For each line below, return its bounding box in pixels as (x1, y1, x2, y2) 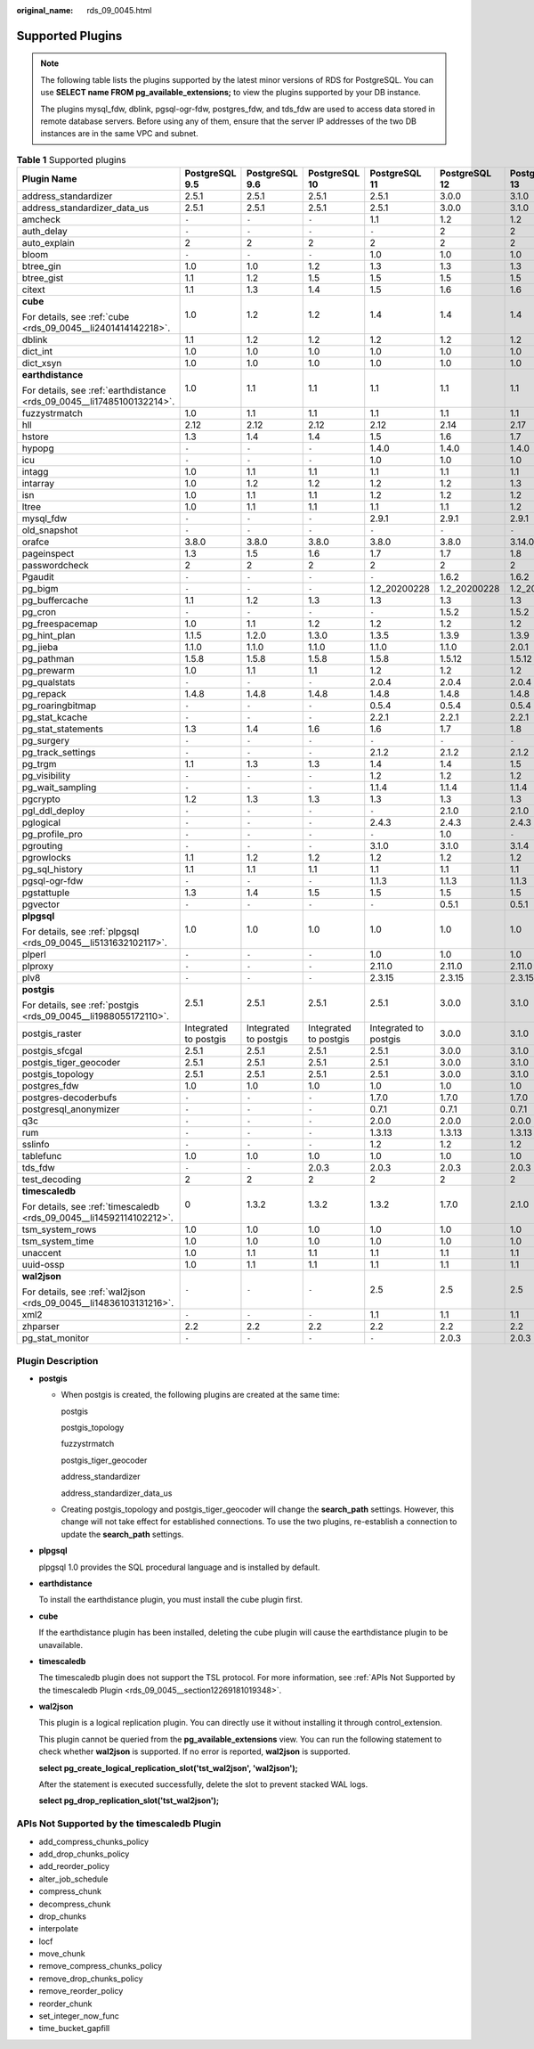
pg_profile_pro (21, 829, 84, 841)
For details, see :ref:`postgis (21, 999, 140, 1011)
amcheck (21, 214, 61, 226)
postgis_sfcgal (21, 1045, 83, 1057)
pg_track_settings (21, 747, 96, 759)
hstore (21, 430, 49, 443)
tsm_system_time (21, 1235, 94, 1247)
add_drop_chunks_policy (38, 1849, 130, 1859)
